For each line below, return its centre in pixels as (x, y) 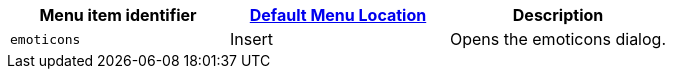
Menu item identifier (118, 15)
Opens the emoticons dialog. (558, 39)
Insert (252, 39)
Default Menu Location (338, 15)
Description (558, 15)
